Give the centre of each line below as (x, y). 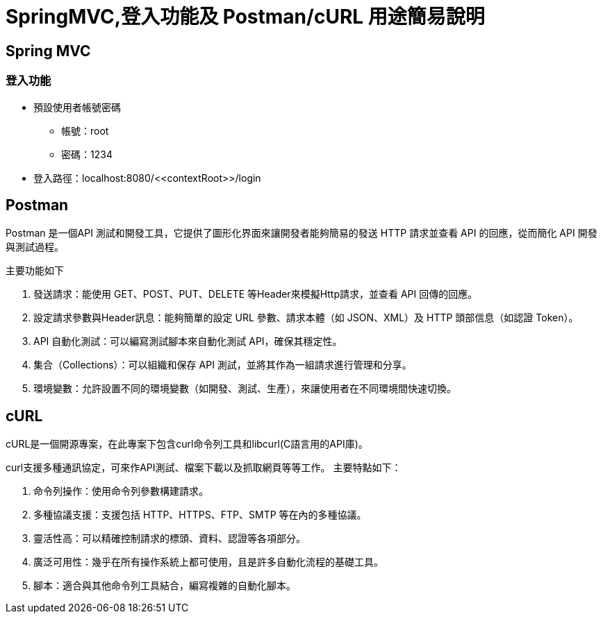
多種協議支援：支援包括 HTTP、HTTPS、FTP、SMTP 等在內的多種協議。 (200, 515)
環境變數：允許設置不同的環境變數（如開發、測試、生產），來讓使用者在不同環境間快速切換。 (245, 389)
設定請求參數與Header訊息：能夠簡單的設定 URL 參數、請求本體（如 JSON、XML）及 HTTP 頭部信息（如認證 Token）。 (306, 318)
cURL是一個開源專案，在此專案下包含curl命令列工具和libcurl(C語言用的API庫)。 (187, 444)
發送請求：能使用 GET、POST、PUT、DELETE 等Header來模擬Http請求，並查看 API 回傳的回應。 (256, 294)
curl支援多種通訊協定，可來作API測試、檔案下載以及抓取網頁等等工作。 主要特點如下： (204, 468)
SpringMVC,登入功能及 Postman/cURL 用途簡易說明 (245, 17)
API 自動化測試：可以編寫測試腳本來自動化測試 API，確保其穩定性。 (188, 341)
